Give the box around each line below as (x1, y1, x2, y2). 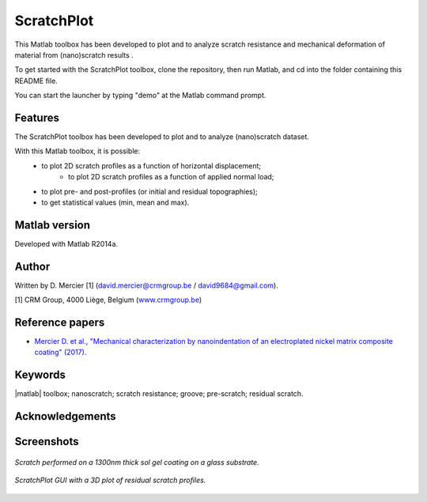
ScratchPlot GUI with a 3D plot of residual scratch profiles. (14, 475, 206, 485)
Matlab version (14, 218, 91, 232)
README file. (14, 76, 59, 85)
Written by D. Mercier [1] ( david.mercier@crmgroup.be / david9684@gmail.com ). (14, 281, 278, 290)
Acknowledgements (14, 410, 116, 423)
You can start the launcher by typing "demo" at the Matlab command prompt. (14, 91, 266, 100)
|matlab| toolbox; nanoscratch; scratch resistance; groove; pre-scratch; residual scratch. (14, 389, 304, 398)
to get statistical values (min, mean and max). (41, 198, 190, 207)
